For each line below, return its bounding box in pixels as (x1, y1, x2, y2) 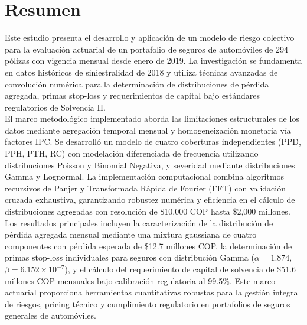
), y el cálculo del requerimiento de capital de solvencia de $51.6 (64, 263, 296, 275)
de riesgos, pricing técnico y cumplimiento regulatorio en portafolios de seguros (5, 297, 290, 310)
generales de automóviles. (5, 309, 96, 321)
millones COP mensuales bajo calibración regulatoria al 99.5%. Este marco (5, 274, 276, 287)
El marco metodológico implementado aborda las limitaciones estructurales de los (5, 112, 299, 125)
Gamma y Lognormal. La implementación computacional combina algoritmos (5, 170, 285, 183)
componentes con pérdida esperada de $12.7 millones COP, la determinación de (5, 239, 292, 252)
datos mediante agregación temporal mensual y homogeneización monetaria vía (5, 123, 291, 136)
